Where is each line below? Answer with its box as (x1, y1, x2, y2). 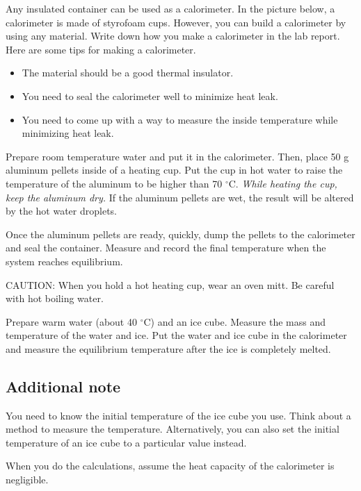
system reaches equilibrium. (6, 253, 123, 268)
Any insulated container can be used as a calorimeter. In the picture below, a (6, 1, 335, 15)
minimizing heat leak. (22, 126, 114, 140)
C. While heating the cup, (228, 176, 337, 190)
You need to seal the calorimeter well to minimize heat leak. (22, 88, 278, 103)
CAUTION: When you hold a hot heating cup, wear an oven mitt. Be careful (6, 277, 335, 292)
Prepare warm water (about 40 (6, 314, 137, 328)
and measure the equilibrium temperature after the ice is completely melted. (6, 341, 331, 356)
